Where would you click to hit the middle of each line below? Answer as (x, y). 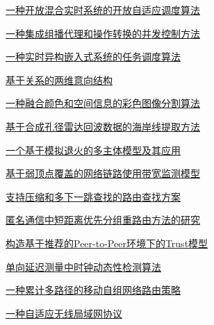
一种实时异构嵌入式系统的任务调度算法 (93, 57)
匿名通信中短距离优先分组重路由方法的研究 (103, 220)
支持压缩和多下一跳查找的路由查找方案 (93, 196)
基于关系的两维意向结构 (59, 80)
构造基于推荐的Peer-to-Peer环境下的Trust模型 (107, 243)
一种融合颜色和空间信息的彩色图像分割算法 (103, 103)
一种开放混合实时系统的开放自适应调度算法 (103, 10)
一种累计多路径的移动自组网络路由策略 (93, 290)
